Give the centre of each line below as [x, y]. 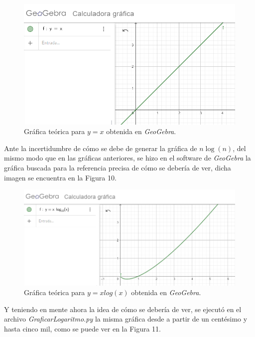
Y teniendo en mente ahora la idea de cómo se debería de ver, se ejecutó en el [123, 309]
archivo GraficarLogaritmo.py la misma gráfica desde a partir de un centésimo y [126, 319]
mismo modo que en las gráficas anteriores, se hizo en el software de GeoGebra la [127, 158]
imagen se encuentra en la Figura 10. [60, 177]
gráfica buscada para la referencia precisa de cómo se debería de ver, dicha [118, 168]
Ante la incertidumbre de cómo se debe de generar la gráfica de [101, 148]
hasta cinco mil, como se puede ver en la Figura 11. [82, 328]
